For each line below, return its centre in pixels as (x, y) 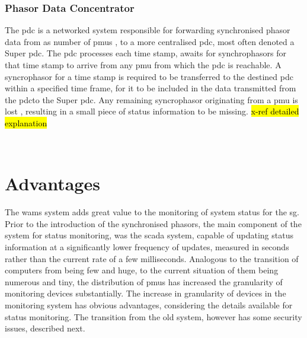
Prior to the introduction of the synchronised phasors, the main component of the (153, 223)
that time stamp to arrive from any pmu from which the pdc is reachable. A (143, 65)
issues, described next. (45, 328)
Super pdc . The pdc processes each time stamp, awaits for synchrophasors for (145, 53)
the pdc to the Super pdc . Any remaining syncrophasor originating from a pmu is (151, 99)
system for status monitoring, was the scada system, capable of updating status (149, 235)
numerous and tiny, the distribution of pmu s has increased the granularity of (144, 281)
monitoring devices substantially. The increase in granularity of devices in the (145, 293)
